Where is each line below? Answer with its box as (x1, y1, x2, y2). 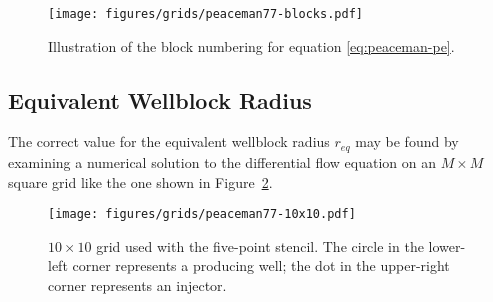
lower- (428, 235, 466, 256)
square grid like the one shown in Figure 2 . (8, 171, 273, 192)
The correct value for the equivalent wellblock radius (8, 131, 330, 152)
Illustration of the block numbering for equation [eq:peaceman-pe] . (48, 35, 455, 56)
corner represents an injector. (48, 274, 227, 295)
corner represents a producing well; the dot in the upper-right (72, 255, 450, 276)
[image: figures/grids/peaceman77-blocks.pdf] (48, 7, 363, 21)
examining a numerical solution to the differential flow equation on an (8, 151, 436, 172)
